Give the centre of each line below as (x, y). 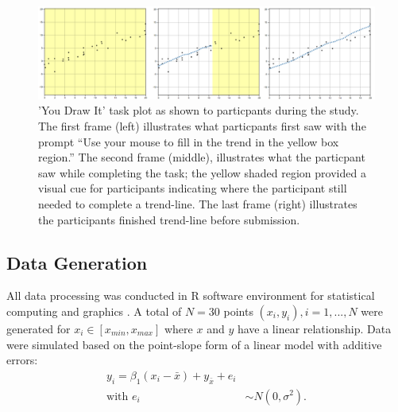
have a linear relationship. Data (314, 328)
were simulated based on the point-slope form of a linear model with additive (194, 344)
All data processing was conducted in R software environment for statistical (191, 295)
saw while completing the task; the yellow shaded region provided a (202, 172)
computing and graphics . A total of (94, 311)
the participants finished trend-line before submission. (169, 219)
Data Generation (77, 262)
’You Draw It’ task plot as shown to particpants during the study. (199, 110)
